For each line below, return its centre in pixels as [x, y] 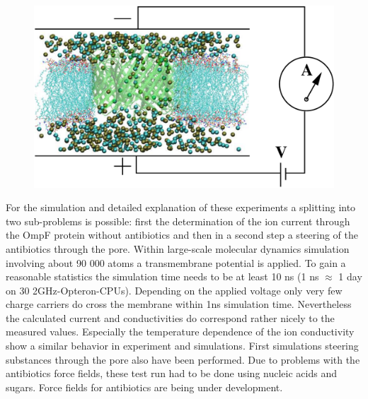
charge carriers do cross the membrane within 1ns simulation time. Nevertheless [179, 304]
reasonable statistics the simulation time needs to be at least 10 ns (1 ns [162, 276]
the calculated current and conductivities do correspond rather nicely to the [170, 317]
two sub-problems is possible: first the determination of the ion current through [178, 221]
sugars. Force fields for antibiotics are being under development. [144, 387]
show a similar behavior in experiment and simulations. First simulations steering [182, 346]
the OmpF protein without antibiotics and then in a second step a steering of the [182, 235]
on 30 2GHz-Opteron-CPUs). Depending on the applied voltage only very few [174, 290]
